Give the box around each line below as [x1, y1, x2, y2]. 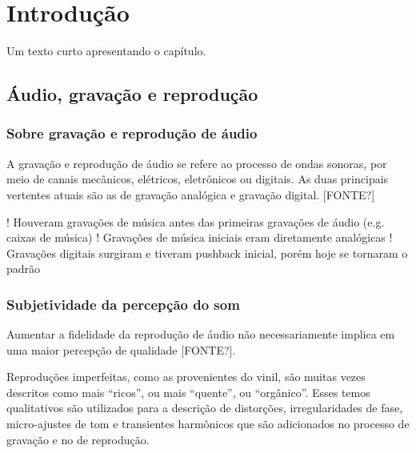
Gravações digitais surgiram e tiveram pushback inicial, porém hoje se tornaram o [6, 244, 408, 261]
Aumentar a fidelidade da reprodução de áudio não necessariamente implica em [6, 326, 395, 343]
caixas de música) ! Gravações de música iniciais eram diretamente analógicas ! [6, 229, 393, 246]
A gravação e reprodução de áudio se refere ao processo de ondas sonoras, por [6, 154, 387, 171]
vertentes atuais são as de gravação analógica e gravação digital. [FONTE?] [6, 186, 375, 202]
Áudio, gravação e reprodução [6, 82, 258, 106]
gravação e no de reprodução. [6, 431, 150, 447]
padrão [6, 260, 41, 277]
